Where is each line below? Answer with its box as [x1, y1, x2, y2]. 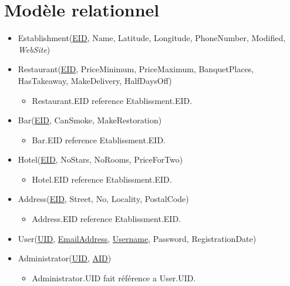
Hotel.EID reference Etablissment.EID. [32, 173, 172, 185]
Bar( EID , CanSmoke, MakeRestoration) [18, 114, 162, 126]
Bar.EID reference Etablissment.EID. [32, 133, 166, 146]
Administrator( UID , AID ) [18, 252, 112, 264]
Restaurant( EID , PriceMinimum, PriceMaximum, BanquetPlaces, [18, 63, 254, 75]
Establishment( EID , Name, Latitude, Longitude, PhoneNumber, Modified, [18, 32, 286, 44]
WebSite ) [18, 43, 50, 55]
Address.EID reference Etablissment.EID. [32, 213, 181, 225]
